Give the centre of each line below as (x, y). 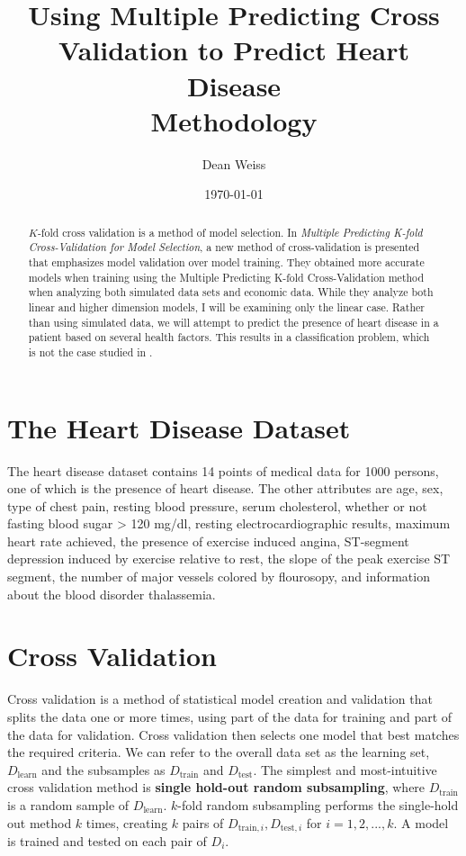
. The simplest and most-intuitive (345, 769)
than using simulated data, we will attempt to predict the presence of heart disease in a (233, 322)
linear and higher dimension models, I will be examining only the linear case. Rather (226, 306)
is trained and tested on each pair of (107, 841)
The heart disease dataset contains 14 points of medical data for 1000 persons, (223, 470)
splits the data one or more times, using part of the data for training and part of (230, 716)
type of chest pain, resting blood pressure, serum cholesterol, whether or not (217, 505)
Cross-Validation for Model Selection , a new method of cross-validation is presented (224, 247)
